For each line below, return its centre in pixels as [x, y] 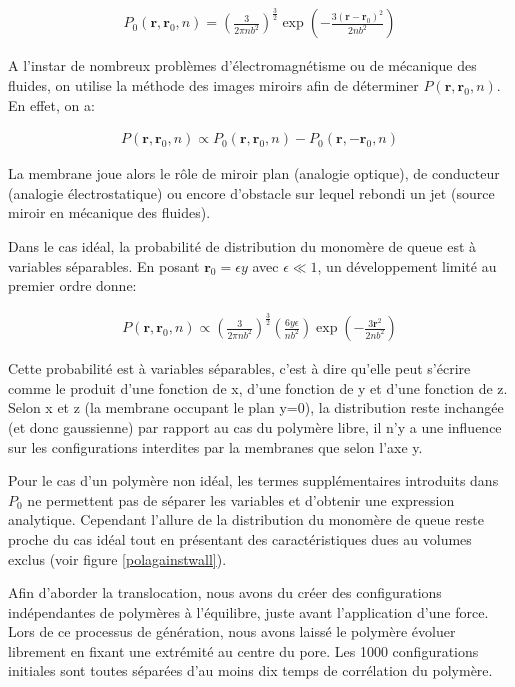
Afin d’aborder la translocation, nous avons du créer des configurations [225, 592]
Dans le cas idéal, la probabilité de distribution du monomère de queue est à [242, 245]
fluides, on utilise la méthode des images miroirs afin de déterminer [213, 84]
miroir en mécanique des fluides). [109, 212]
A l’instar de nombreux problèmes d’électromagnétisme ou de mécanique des [242, 65]
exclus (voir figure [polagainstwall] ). [117, 558]
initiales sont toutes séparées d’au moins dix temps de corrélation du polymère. [250, 670]
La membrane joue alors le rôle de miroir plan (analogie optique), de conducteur [254, 173]
